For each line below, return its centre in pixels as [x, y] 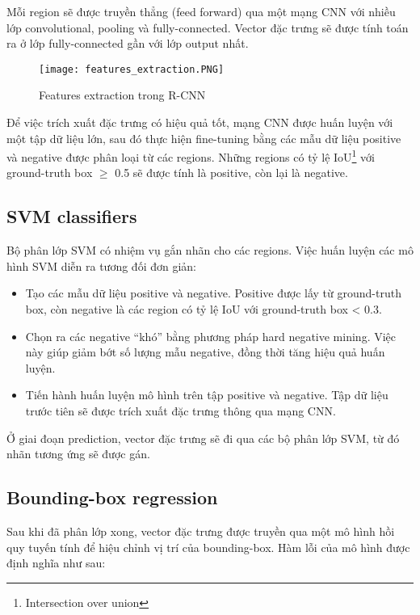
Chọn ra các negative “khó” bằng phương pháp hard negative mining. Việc [211, 336]
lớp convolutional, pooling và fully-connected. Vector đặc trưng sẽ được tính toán [208, 27]
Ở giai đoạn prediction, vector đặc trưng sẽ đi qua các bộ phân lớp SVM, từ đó [203, 438]
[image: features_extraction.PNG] [132, 69]
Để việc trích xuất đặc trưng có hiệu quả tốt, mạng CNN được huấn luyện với [200, 122]
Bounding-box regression [112, 497]
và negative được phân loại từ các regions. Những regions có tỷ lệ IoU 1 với [191, 156]
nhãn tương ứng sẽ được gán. [78, 454]
